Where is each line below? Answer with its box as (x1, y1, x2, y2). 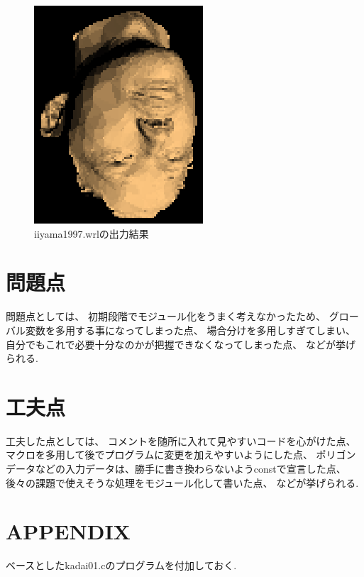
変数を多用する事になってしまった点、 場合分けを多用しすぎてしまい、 (25, 322, 356, 337)
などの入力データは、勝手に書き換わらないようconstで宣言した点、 (35, 461, 346, 476)
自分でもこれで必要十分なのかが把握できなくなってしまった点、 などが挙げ (6, 336, 355, 351)
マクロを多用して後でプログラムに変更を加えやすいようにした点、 (6, 447, 313, 462)
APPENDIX (6, 517, 131, 546)
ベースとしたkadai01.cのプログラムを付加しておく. (6, 558, 237, 573)
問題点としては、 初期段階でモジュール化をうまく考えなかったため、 (6, 309, 326, 324)
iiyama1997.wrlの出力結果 (34, 226, 149, 241)
